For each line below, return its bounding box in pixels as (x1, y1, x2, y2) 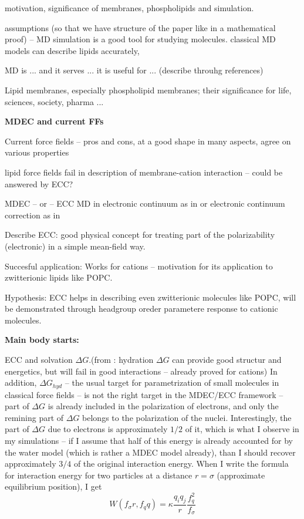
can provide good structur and (172, 353, 282, 366)
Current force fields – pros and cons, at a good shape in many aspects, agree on (5, 134, 291, 147)
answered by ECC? (5, 177, 73, 190)
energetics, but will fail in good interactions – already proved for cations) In (5, 365, 278, 377)
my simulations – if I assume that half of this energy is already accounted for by (5, 434, 293, 447)
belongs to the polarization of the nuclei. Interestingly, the (82, 411, 292, 423)
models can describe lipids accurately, (5, 44, 140, 56)
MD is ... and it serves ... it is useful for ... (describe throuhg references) (5, 64, 264, 76)
